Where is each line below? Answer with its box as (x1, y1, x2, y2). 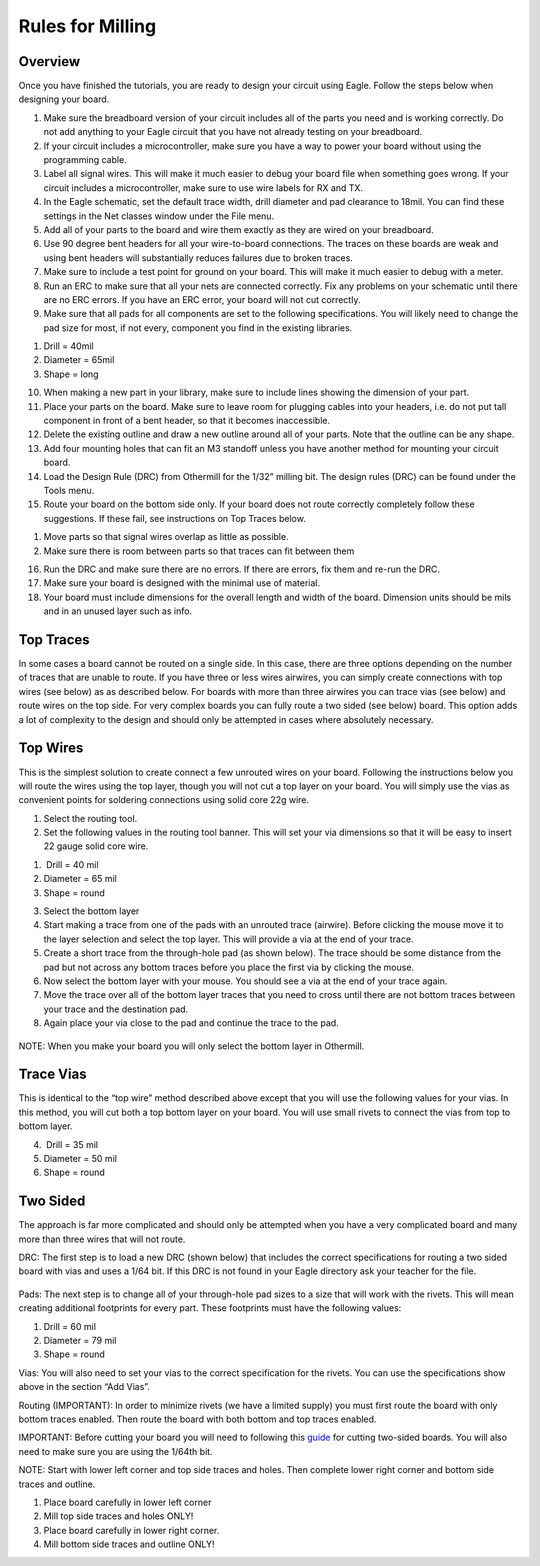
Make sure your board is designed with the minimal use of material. (43, 577, 320, 589)
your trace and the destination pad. (43, 1003, 189, 1015)
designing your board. (18, 93, 110, 105)
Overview (18, 53, 81, 70)
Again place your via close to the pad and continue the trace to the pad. (43, 1017, 339, 1029)
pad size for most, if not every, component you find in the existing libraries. (43, 321, 353, 334)
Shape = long (43, 368, 99, 380)
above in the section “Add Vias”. (18, 1381, 150, 1393)
